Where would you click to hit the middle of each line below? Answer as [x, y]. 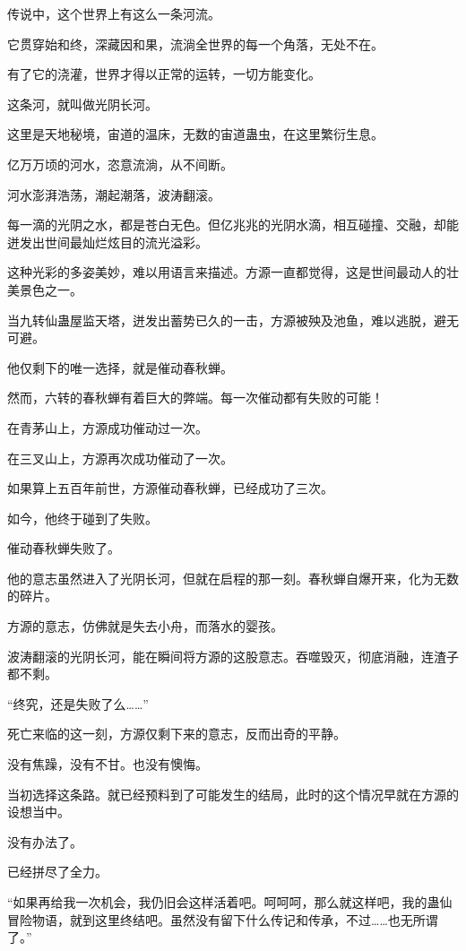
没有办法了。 [45, 841]
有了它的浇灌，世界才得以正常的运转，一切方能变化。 [164, 74]
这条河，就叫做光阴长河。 [82, 104]
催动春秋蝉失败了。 [64, 548]
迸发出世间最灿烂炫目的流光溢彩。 [108, 242]
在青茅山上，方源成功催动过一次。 [108, 427]
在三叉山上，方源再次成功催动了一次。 [120, 458]
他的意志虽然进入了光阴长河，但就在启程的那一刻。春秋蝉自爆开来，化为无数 [233, 578]
